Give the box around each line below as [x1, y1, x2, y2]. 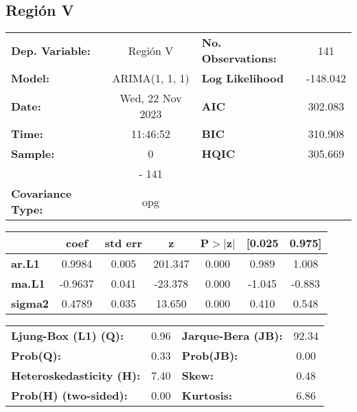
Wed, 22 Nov [119, 90, 182, 106]
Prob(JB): [181, 347, 238, 364]
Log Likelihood [201, 70, 284, 87]
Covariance [11, 185, 72, 202]
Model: [11, 70, 50, 87]
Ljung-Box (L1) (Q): [11, 328, 124, 344]
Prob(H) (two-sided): [11, 387, 128, 404]
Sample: [11, 146, 55, 162]
